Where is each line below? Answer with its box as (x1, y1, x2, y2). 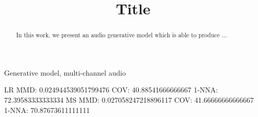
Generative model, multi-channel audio (4, 67, 126, 78)
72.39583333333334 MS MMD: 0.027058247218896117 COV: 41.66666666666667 (4, 95, 254, 105)
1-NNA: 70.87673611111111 (4, 104, 90, 115)
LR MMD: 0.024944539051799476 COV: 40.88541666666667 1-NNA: (4, 84, 218, 95)
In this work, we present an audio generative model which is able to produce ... (16, 31, 227, 39)
